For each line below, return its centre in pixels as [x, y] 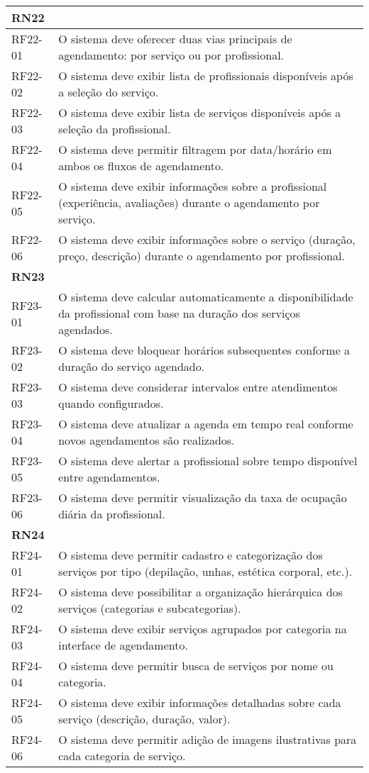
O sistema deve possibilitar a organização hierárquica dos [200, 592]
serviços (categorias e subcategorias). [150, 608]
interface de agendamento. [123, 645]
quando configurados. [111, 403]
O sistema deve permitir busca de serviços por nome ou [196, 666]
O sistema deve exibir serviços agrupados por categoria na [203, 629]
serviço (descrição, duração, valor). [144, 719]
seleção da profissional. [115, 129]
